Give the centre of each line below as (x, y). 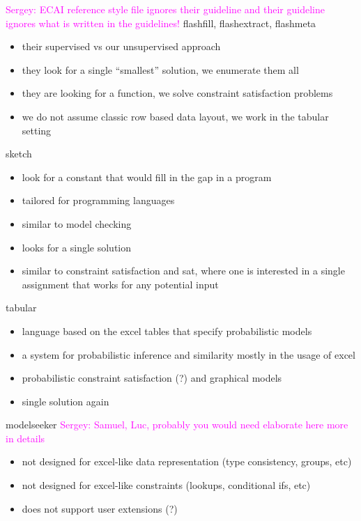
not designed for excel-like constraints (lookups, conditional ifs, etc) (166, 485)
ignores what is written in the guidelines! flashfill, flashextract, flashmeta (161, 23)
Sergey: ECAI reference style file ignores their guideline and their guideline (165, 9)
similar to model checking (77, 223)
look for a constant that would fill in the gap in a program (147, 177)
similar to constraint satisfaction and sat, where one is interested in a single (183, 271)
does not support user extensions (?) (100, 508)
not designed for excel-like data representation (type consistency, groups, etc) (187, 461)
